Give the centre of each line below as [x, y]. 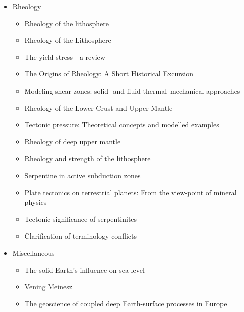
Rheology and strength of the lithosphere [87, 158]
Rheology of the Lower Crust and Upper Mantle [98, 107]
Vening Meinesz [48, 287]
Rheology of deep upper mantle [73, 141]
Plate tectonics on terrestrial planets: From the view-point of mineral [131, 192]
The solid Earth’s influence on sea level [84, 269]
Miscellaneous [33, 252]
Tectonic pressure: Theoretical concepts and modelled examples [122, 125]
